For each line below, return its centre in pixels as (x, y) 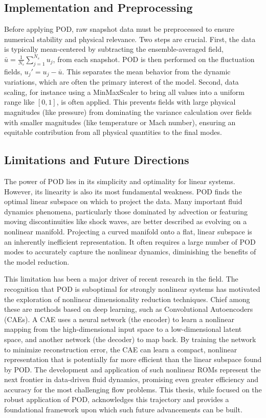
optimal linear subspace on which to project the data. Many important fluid (123, 201)
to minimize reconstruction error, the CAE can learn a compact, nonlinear (121, 349)
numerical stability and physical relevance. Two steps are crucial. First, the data (130, 39)
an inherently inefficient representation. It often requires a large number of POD (130, 241)
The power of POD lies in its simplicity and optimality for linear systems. (120, 181)
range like (19, 102)
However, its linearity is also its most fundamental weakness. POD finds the (123, 191)
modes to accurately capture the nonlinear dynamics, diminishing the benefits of (130, 252)
